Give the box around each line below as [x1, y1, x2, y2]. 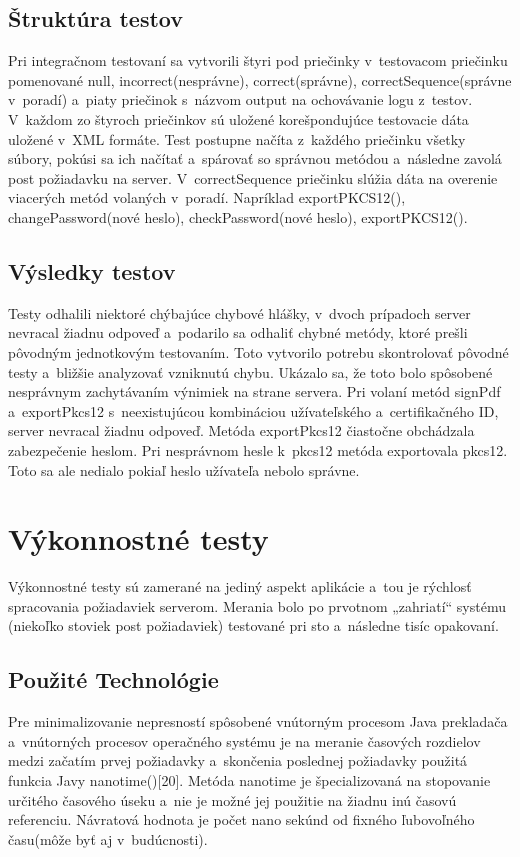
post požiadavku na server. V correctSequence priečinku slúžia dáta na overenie [8, 167, 498, 188]
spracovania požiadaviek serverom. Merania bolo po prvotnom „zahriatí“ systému [8, 595, 506, 616]
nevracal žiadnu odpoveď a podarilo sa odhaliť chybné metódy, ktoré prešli [8, 322, 468, 343]
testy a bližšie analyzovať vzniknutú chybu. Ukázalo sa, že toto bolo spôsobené [8, 361, 493, 382]
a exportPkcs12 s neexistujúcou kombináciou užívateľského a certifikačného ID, [8, 400, 499, 421]
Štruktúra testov [8, 3, 183, 34]
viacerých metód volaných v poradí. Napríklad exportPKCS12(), [8, 187, 406, 208]
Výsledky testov [8, 255, 176, 286]
